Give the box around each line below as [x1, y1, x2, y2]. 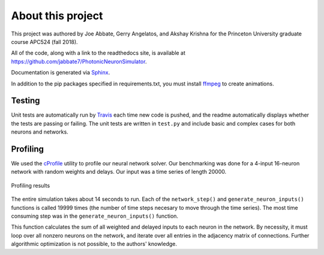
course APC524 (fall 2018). [11, 38, 78, 45]
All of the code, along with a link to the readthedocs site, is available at [11, 49, 186, 57]
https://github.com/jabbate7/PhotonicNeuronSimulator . [11, 58, 147, 65]
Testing [11, 96, 40, 106]
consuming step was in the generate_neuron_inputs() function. [11, 212, 179, 220]
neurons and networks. [11, 128, 68, 135]
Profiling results [11, 182, 50, 189]
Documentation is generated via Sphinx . [11, 69, 110, 76]
